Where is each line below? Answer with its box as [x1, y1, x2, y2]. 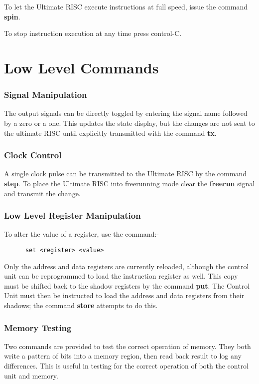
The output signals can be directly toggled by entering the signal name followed [4, 108, 248, 118]
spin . [4, 11, 20, 21]
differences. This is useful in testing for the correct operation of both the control [4, 361, 249, 371]
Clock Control [4, 149, 62, 161]
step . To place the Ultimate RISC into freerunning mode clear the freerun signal [4, 178, 255, 188]
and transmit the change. [4, 188, 81, 198]
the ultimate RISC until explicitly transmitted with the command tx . [4, 127, 217, 138]
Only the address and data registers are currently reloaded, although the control [4, 261, 249, 271]
